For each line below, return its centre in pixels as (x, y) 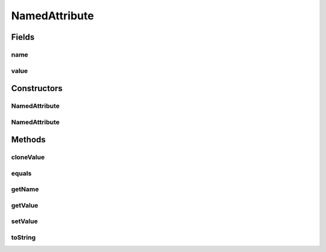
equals (21, 173)
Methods (28, 140)
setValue (24, 221)
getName (25, 189)
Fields (23, 37)
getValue (25, 205)
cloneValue (28, 157)
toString (24, 238)
